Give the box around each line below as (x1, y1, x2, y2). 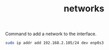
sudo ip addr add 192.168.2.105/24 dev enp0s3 (5, 41, 104, 46)
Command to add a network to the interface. (5, 31, 96, 37)
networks (63, 3, 104, 14)
